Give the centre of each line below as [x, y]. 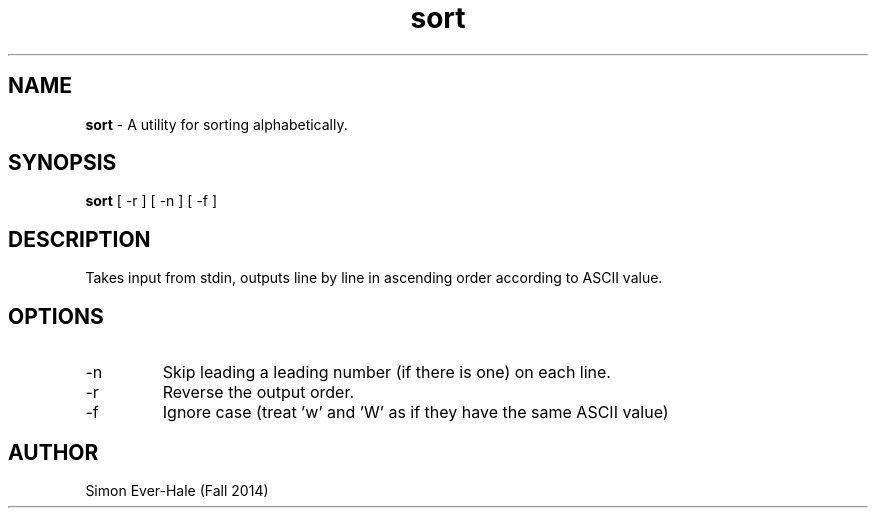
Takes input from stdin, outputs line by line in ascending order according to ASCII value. [374, 278]
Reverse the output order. [258, 392]
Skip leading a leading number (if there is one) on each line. [386, 372]
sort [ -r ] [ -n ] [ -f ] [151, 201]
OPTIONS [56, 316]
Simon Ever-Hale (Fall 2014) [177, 490]
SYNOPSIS [62, 163]
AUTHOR [53, 452]
